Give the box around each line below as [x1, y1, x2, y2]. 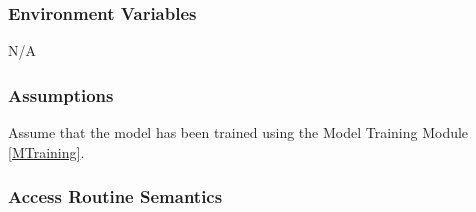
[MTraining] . [8, 141, 85, 162]
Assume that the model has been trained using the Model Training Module [8, 122, 469, 143]
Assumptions [8, 82, 114, 107]
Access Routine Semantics [8, 184, 223, 209]
